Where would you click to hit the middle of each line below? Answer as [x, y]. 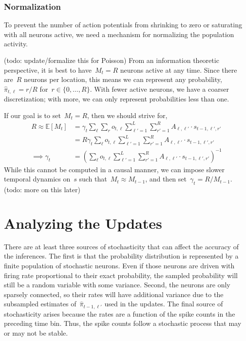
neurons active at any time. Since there [179, 70]
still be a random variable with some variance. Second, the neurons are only [117, 285]
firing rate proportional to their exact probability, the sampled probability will [121, 275]
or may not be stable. [36, 332]
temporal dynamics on [37, 179]
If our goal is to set [32, 115]
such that [93, 179]
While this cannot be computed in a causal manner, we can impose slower [114, 169]
